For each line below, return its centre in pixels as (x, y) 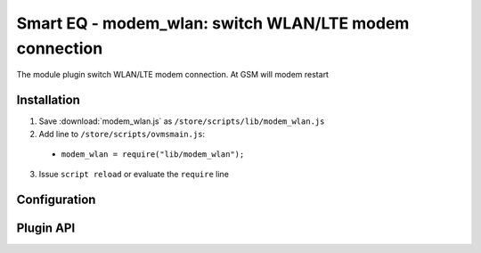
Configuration (56, 200)
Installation (48, 100)
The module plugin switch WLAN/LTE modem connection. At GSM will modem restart (173, 75)
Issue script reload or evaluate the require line (134, 175)
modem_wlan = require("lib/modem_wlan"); (153, 155)
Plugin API (46, 229)
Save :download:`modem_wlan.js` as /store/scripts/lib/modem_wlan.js (182, 121)
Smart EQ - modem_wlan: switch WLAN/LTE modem (213, 23)
